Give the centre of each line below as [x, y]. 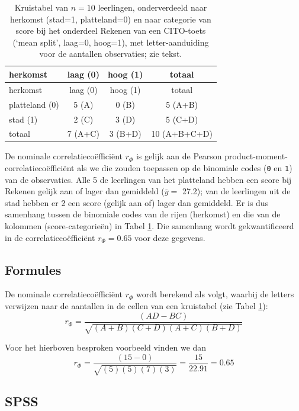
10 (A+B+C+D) [182, 134]
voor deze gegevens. [170, 237]
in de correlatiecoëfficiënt [50, 237]
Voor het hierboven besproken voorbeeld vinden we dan [106, 347]
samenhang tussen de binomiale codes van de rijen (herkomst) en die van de [143, 214]
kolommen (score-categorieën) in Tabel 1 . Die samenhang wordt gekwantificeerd [149, 226]
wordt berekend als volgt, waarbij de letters [215, 294]
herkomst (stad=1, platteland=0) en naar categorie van [111, 19]
